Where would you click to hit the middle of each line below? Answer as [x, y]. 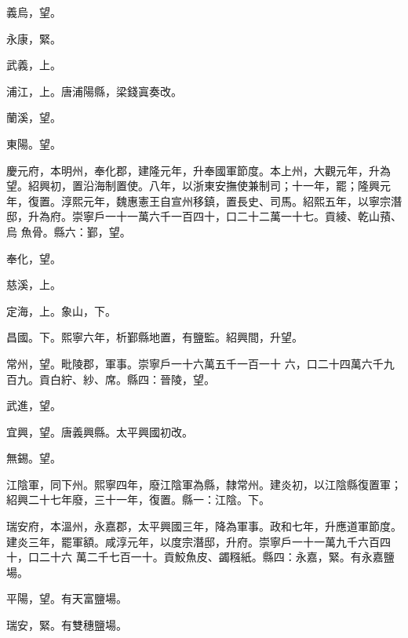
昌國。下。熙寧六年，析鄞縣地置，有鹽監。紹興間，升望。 [155, 337]
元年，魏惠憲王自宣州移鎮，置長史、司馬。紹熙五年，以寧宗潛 [242, 201]
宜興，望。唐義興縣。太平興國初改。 [100, 431]
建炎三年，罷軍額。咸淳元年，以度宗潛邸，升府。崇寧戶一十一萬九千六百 [193, 541]
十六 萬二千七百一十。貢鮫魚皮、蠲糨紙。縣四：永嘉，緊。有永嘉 [217, 557]
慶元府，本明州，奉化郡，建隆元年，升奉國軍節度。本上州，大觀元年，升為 [199, 170]
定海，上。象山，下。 [61, 310]
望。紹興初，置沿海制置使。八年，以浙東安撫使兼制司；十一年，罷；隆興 [193, 186]
